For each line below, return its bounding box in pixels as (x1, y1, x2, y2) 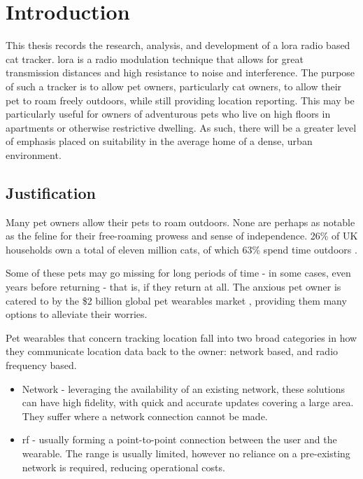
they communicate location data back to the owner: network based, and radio (6, 344, 339, 359)
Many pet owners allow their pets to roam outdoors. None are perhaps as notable (6, 214, 355, 229)
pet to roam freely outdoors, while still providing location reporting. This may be (6, 92, 355, 107)
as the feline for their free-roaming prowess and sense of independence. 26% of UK (6, 228, 358, 243)
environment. (6, 147, 62, 162)
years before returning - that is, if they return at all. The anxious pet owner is (6, 279, 341, 294)
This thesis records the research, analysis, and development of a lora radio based (6, 38, 350, 53)
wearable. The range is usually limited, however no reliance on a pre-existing (22, 445, 350, 460)
